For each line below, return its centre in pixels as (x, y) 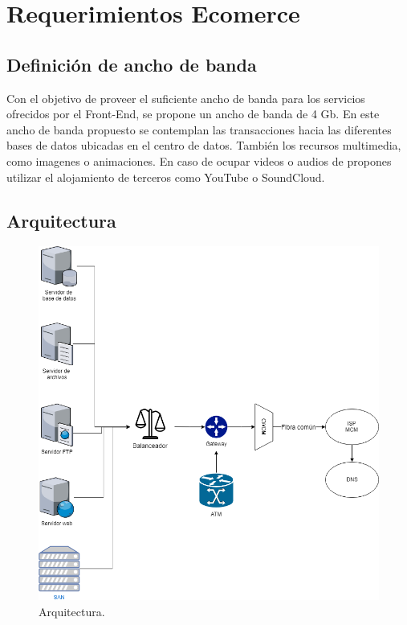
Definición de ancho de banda (132, 64)
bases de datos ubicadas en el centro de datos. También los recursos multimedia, (204, 145)
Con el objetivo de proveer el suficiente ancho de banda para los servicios (186, 98)
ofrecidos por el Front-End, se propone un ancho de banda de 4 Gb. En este (193, 114)
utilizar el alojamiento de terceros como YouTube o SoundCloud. (166, 177)
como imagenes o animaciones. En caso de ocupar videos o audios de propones (199, 160)
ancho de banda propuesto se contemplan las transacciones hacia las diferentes (199, 129)
